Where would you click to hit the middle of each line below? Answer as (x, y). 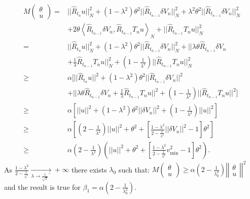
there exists (89, 169)
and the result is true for (42, 187)
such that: (134, 169)
